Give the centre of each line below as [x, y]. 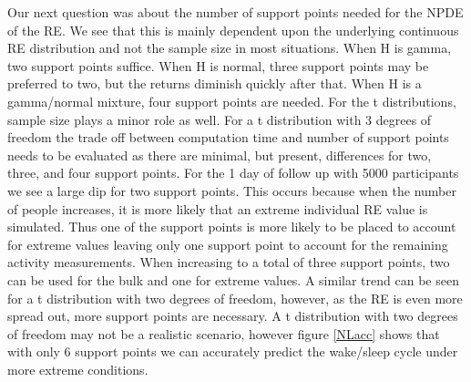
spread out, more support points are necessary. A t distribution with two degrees [233, 316]
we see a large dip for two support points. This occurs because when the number [232, 190]
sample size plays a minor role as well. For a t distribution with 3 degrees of [220, 119]
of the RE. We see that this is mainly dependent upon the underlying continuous [233, 30]
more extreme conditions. [78, 369]
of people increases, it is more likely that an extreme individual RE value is [218, 208]
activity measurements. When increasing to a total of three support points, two [229, 262]
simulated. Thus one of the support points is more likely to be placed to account [232, 227]
